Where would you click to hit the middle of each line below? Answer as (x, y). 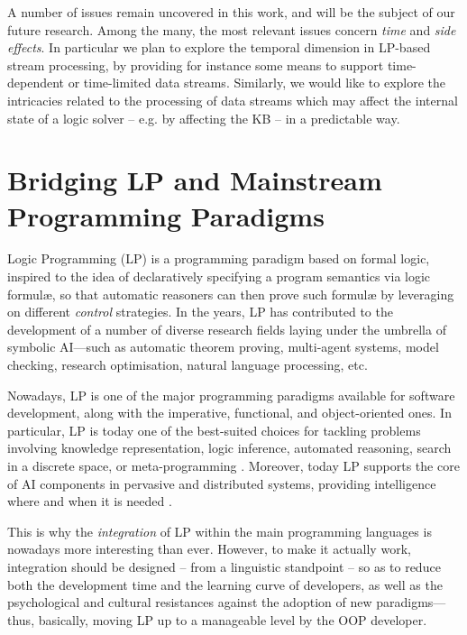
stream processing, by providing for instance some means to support (196, 64)
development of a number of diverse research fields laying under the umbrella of (227, 329)
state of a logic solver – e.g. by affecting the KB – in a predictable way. (204, 118)
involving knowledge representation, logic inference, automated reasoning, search (229, 448)
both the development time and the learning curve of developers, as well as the (225, 584)
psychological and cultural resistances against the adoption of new (190, 602)
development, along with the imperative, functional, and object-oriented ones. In (229, 413)
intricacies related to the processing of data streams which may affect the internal (233, 100)
